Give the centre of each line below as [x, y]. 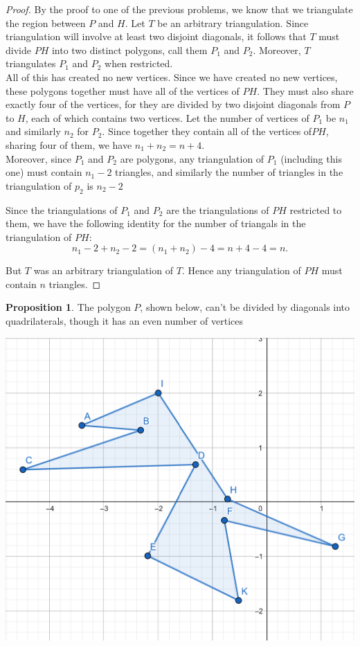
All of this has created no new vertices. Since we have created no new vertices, [172, 77]
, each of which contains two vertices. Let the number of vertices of [167, 117]
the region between [46, 23]
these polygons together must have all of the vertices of [123, 90]
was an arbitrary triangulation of [103, 270]
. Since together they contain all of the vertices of [207, 131]
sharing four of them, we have [69, 144]
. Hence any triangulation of [241, 270]
